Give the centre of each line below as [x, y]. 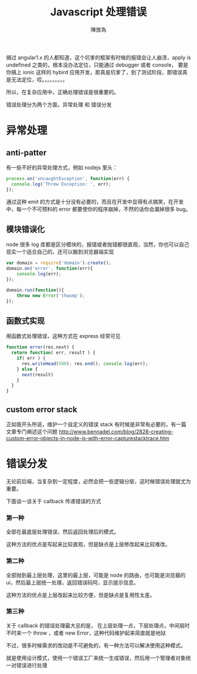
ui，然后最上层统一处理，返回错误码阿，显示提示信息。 [72, 582]
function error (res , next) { [40, 347]
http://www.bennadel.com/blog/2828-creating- [116, 431]
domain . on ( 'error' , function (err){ [50, 268]
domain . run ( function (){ [35, 290]
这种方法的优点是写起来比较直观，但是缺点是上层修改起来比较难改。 [88, 544]
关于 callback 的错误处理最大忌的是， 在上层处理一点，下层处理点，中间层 [95, 625]
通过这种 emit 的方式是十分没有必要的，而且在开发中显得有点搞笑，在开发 [95, 201]
